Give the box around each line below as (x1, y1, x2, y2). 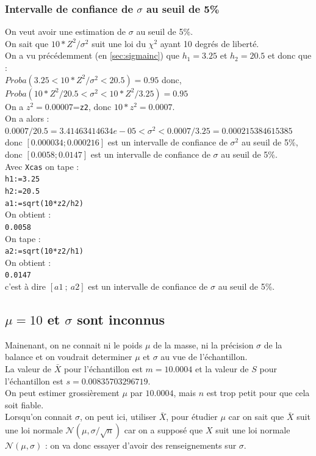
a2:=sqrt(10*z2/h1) (5, 247, 84, 256)
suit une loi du (92, 37, 146, 50)
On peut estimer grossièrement (5, 386, 120, 399)
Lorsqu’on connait (5, 410, 73, 423)
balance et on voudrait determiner (5, 350, 132, 363)
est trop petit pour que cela (206, 386, 310, 399)
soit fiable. (5, 398, 44, 411)
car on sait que (228, 410, 284, 423)
